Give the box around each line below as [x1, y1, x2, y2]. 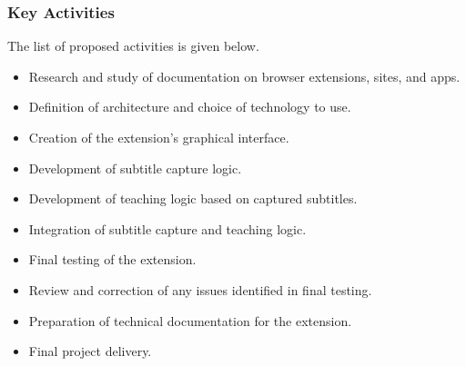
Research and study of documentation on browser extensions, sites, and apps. [28, 66, 461, 85]
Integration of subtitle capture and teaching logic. [28, 219, 307, 238]
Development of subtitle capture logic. [28, 158, 242, 177]
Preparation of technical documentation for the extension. [28, 311, 352, 330]
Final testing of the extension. [28, 250, 197, 269]
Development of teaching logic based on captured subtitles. [28, 189, 358, 208]
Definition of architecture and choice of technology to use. [28, 97, 351, 116]
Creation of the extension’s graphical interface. [28, 128, 289, 146]
